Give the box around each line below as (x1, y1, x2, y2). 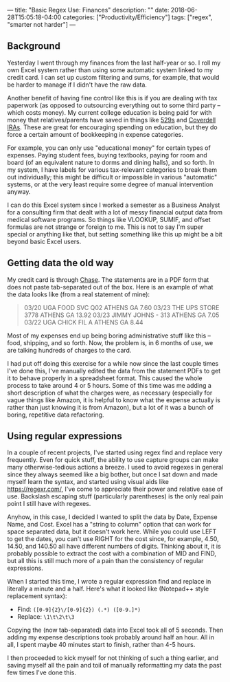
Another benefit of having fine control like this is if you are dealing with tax (7, 93, 218, 102)
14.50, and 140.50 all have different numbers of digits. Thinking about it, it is (7, 542, 221, 551)
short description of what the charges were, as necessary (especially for (7, 388, 213, 397)
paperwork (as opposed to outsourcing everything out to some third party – (7, 101, 221, 109)
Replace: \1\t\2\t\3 (16, 613, 75, 621)
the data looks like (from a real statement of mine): (7, 290, 150, 298)
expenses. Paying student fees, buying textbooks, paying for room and (7, 151, 207, 159)
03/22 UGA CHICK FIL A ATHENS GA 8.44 (23, 318, 143, 326)
